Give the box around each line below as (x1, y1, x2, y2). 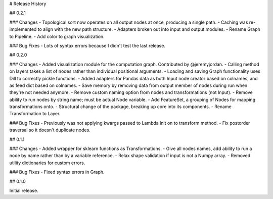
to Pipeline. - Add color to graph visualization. (9, 33, 105, 39)
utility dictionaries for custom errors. (9, 160, 85, 166)
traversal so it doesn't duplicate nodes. (9, 127, 90, 133)
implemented (9, 26, 37, 32)
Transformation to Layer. (9, 111, 61, 117)
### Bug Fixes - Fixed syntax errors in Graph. (9, 169, 105, 175)
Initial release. (9, 187, 38, 193)
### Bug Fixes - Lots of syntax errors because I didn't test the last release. (9, 42, 165, 48)
